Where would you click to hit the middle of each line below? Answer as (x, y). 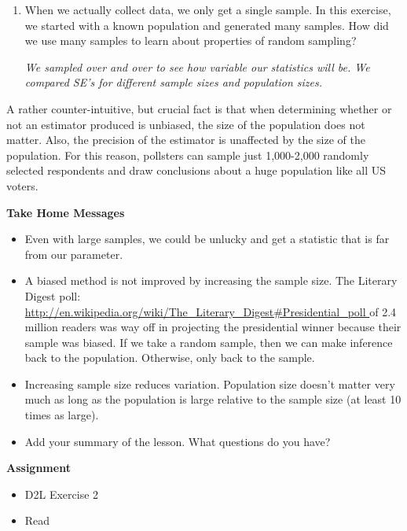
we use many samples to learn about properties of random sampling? (191, 41)
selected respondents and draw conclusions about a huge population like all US (196, 170)
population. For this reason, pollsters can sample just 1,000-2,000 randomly (188, 155)
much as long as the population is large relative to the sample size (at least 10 (213, 399)
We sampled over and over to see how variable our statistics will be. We (197, 66)
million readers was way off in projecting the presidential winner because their (213, 327)
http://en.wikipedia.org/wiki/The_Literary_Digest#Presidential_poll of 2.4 (211, 311)
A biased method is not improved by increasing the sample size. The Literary (211, 280)
